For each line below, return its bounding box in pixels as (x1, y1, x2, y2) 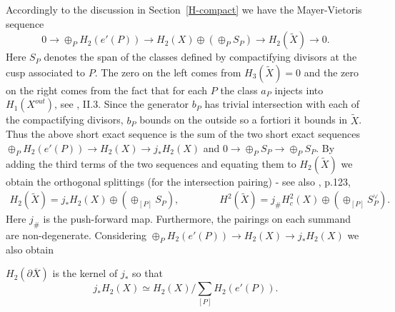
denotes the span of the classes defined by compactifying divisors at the (44, 49, 357, 64)
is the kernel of (52, 266, 118, 281)
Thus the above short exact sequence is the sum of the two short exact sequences (6, 126, 361, 141)
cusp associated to (6, 64, 86, 79)
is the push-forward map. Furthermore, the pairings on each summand (43, 211, 351, 226)
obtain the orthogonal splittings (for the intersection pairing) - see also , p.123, (6, 173, 351, 188)
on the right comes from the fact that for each (6, 82, 208, 97)
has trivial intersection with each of (204, 96, 359, 111)
